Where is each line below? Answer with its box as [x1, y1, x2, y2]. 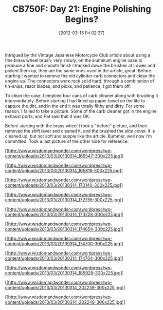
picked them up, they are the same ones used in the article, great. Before [5, 67, 152, 74]
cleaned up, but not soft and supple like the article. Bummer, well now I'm [5, 133, 152, 139]
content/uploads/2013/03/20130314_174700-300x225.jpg [5, 240, 120, 247]
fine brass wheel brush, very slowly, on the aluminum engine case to [5, 57, 143, 63]
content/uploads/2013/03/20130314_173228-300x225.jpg [5, 211, 121, 217]
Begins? [65, 14, 99, 25]
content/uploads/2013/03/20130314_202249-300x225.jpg [5, 299, 123, 305]
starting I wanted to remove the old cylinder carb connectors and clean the [5, 73, 155, 78]
